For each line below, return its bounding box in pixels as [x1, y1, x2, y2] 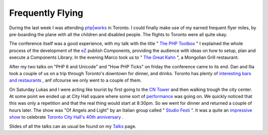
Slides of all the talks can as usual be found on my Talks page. [9, 123, 136, 129]
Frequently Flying [9, 7, 84, 18]
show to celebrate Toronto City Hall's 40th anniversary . [9, 114, 124, 120]
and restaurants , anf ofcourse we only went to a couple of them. [9, 77, 142, 84]
